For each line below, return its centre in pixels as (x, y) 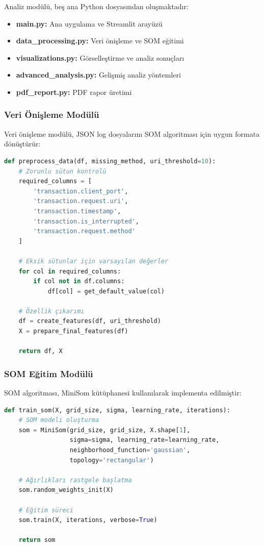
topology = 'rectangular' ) (112, 460)
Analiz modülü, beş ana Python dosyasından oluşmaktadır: (96, 6)
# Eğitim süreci (46, 510)
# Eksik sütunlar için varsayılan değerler (94, 261)
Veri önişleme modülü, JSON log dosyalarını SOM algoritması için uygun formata (132, 133)
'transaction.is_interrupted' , (86, 221)
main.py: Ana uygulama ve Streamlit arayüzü (89, 23)
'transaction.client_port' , (81, 191)
